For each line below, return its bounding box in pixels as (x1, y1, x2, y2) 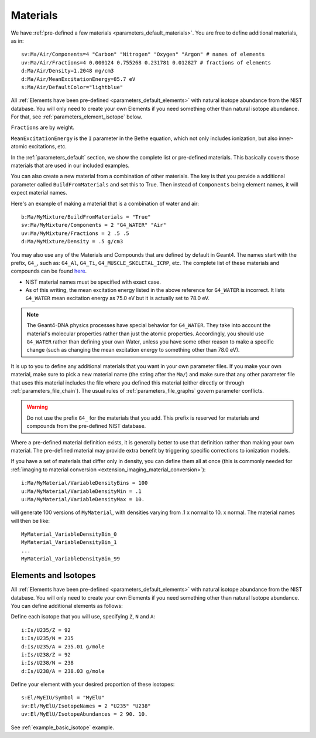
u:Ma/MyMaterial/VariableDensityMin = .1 (21, 488, 142, 495)
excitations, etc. (28, 143, 67, 150)
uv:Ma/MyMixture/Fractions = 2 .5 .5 (21, 230, 130, 237)
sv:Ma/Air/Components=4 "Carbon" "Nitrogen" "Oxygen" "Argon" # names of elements (21, 51, 265, 58)
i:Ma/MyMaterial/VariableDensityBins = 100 (21, 479, 148, 487)
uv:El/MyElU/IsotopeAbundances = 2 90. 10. (21, 711, 148, 717)
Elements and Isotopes (11, 570, 96, 580)
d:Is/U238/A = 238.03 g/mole (21, 668, 105, 674)
